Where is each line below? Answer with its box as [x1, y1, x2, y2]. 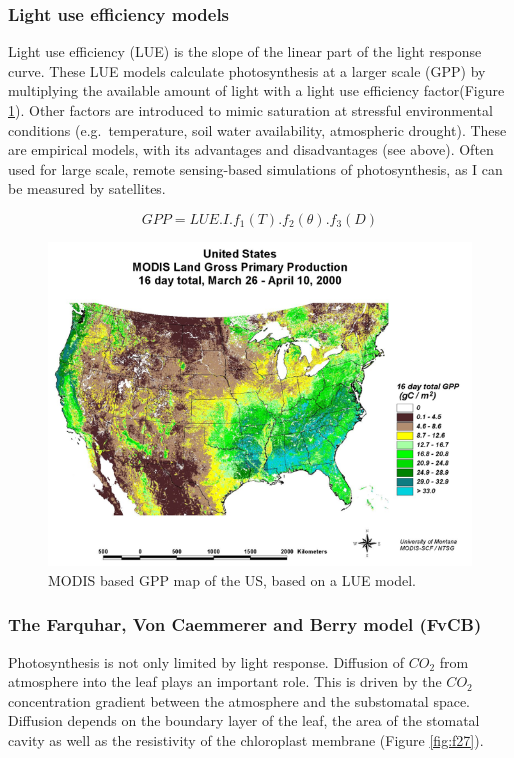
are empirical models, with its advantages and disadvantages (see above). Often [8, 139, 494, 160]
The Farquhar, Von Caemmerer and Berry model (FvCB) [8, 612, 482, 637]
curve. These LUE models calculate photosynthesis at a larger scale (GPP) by [8, 60, 486, 81]
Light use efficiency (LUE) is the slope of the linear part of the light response [8, 41, 482, 62]
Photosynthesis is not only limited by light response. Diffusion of [8, 651, 405, 672]
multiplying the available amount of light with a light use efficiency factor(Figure [8, 80, 505, 101]
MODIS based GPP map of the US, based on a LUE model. [48, 569, 416, 590]
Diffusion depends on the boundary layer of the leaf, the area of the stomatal [8, 710, 480, 731]
